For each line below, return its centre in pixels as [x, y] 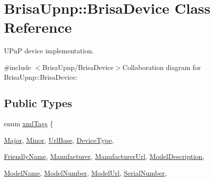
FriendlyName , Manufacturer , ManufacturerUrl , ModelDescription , [104, 156]
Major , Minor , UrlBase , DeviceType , [59, 140]
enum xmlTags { [29, 124]
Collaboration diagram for [162, 67]
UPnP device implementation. [49, 51]
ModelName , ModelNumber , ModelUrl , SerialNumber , [85, 173]
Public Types [38, 103]
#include [18, 67]
